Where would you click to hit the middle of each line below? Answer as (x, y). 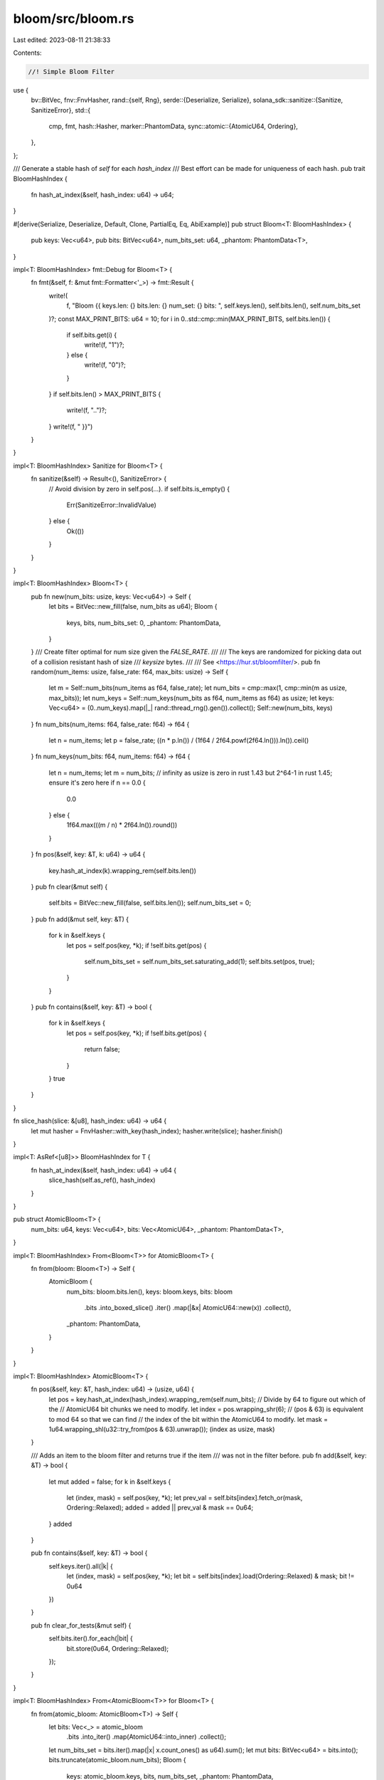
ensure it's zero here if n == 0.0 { (97, 782)
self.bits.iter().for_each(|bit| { (91, 1638)
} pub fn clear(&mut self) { (69, 886)
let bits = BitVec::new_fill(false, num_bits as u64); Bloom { (133, 607)
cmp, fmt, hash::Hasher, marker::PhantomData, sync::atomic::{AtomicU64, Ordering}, (174, 126)
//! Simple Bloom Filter (71, 72)
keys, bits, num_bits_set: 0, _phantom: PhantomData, (144, 622)
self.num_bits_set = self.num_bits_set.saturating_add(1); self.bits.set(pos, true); (199, 961)
